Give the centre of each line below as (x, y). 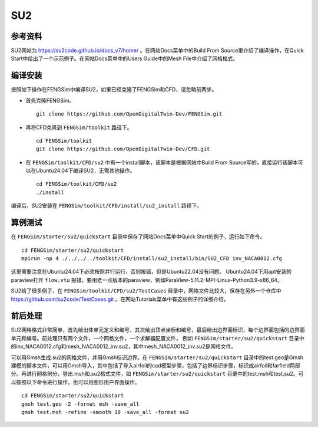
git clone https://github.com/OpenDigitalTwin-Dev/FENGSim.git (129, 114)
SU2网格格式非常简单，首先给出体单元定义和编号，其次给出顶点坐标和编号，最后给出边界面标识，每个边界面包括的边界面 (158, 330)
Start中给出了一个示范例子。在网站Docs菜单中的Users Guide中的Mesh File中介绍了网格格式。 (125, 58)
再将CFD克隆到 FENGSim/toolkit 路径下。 (79, 127)
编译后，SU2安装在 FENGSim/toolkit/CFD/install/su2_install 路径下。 (107, 206)
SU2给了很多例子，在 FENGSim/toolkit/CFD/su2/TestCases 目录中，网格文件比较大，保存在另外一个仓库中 (146, 291)
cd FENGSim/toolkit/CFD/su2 (77, 184)
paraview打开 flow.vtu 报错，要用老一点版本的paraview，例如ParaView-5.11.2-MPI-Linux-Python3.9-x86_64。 (147, 280)
